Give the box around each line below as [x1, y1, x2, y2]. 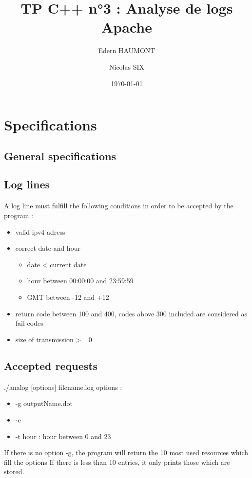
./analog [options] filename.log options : [4, 382, 122, 392]
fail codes [15, 318, 43, 328]
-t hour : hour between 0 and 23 [15, 431, 111, 441]
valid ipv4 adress [15, 226, 65, 237]
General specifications [4, 148, 116, 163]
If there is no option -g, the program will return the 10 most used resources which [4, 447, 249, 458]
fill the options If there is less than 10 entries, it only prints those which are [4, 457, 230, 467]
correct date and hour [15, 243, 80, 253]
